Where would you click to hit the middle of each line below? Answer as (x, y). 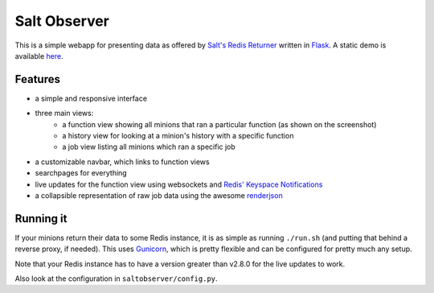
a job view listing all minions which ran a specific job (149, 147)
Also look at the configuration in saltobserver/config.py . (116, 279)
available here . (39, 56)
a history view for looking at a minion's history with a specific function (178, 136)
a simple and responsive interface (91, 98)
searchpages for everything (81, 173)
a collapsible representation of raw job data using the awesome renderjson (159, 195)
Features (37, 79)
